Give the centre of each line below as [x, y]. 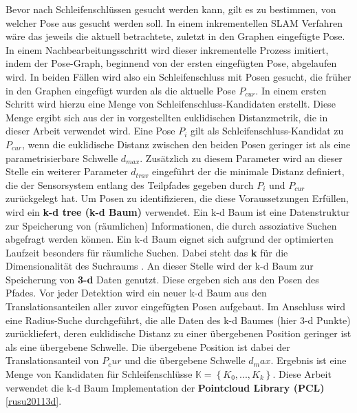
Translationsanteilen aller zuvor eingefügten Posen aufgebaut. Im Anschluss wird [175, 306]
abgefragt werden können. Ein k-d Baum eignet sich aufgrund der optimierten [170, 239]
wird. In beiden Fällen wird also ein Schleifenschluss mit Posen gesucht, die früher [178, 76]
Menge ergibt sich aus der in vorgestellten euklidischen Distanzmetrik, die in [167, 117]
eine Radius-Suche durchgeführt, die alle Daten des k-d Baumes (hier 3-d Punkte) [178, 320]
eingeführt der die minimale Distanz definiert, [248, 171]
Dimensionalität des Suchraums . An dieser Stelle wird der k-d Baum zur [160, 266]
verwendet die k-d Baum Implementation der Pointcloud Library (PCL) [165, 387]
